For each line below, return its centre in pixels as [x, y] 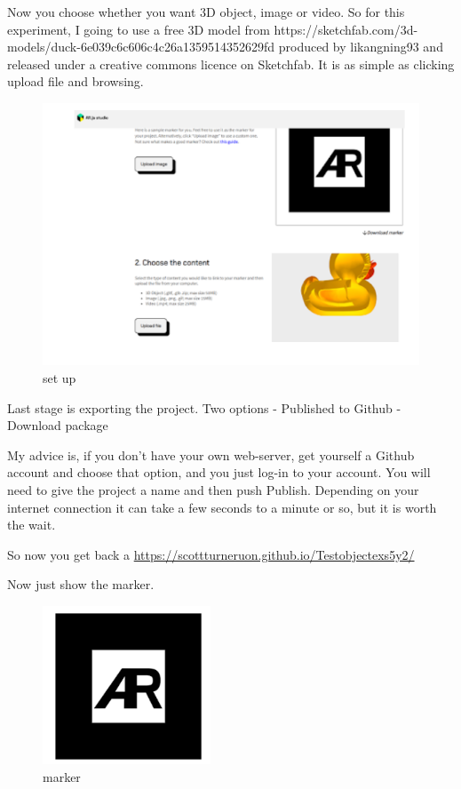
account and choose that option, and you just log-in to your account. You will [219, 472]
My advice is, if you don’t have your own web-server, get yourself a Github [211, 454]
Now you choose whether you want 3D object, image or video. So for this [206, 12]
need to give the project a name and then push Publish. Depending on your [213, 489]
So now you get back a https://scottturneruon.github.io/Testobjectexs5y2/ [211, 554]
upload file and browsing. [76, 81]
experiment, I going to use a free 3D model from [139, 29]
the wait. [32, 525]
